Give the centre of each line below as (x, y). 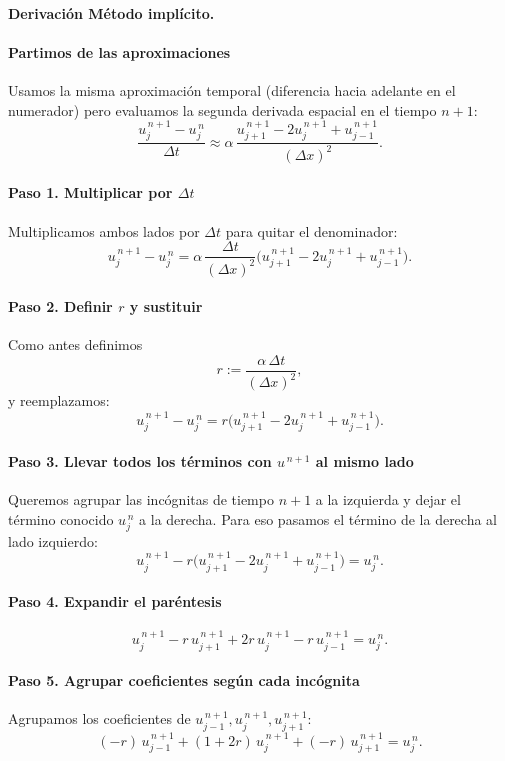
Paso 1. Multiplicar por (90, 192)
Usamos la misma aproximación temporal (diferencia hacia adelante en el (232, 89)
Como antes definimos (75, 344)
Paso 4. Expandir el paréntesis (115, 601)
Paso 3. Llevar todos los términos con (140, 460)
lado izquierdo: (53, 540)
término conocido (61, 518)
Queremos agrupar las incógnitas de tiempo (141, 499)
